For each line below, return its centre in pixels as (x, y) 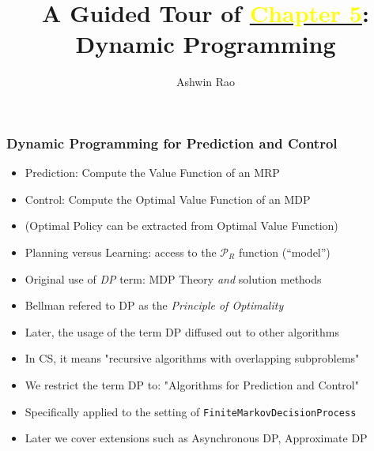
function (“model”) (284, 252)
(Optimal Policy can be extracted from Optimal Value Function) (181, 226)
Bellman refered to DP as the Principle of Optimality (154, 305)
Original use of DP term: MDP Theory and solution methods (173, 278)
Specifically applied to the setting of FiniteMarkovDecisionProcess (191, 411)
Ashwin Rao (206, 82)
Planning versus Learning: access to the (121, 252)
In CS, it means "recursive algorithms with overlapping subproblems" (192, 358)
